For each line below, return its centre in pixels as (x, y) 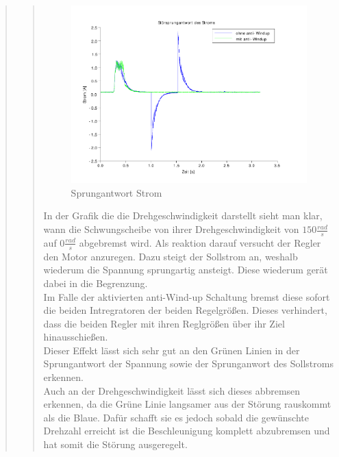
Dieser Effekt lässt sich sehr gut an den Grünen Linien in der (172, 350)
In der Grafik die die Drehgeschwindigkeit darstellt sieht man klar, (183, 215)
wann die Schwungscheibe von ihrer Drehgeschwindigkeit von (171, 229)
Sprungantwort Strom (116, 192)
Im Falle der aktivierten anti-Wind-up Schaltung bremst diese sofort (187, 296)
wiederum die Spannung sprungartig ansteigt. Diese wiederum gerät (186, 270)
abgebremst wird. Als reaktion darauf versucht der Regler (200, 242)
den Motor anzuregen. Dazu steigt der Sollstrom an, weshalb (171, 256)
